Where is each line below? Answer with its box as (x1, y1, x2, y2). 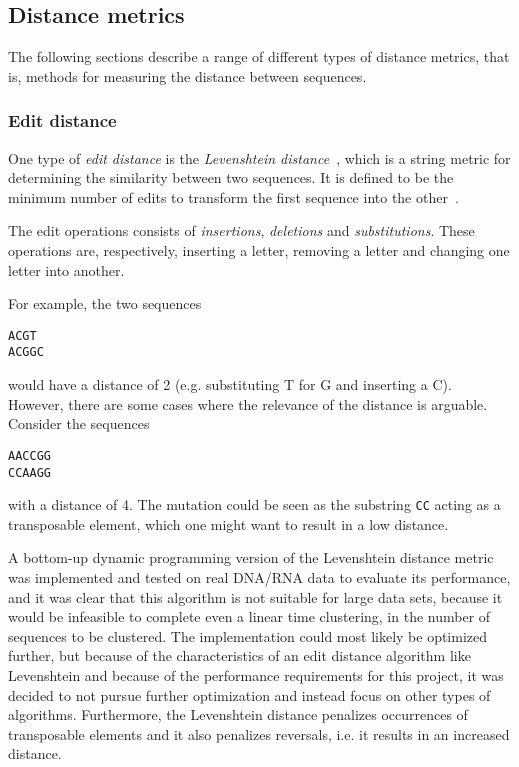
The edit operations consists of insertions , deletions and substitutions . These (8, 220, 475, 241)
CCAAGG (8, 465, 51, 480)
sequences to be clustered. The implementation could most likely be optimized (8, 625, 488, 646)
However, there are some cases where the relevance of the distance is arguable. (8, 393, 488, 414)
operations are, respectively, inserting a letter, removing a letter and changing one (8, 239, 510, 260)
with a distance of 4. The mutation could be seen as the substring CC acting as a (8, 494, 501, 515)
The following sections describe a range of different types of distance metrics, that (8, 46, 510, 67)
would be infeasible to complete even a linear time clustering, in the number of (8, 606, 491, 627)
